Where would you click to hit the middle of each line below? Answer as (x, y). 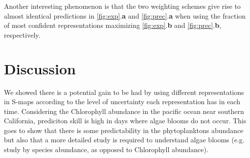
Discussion (40, 68)
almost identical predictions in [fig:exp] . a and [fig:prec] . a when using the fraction (125, 15)
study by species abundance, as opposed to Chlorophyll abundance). (106, 149)
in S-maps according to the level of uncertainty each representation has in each (122, 102)
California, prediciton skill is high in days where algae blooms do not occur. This (125, 121)
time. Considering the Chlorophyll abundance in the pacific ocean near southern (124, 111)
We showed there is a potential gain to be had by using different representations (124, 92)
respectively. (22, 34)
